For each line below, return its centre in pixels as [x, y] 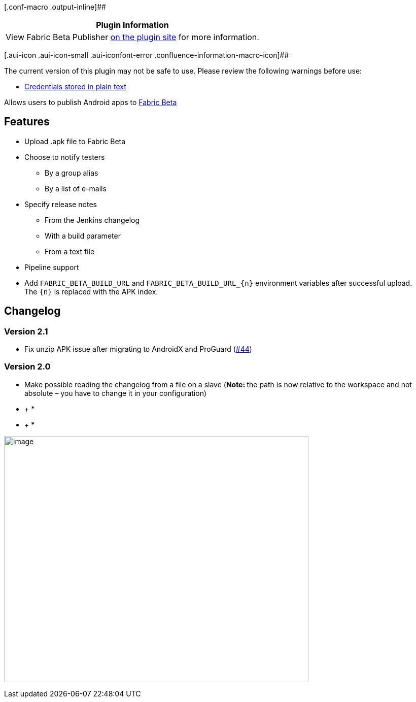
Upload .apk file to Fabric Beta [75, 141]
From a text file [70, 251]
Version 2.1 [26, 331]
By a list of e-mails [76, 188]
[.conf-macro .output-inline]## [55, 7]
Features [27, 122]
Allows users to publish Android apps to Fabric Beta [91, 102]
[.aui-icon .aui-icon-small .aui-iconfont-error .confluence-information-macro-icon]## [147, 55]
